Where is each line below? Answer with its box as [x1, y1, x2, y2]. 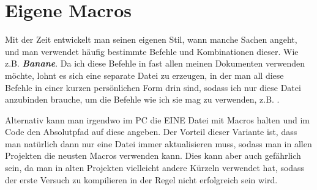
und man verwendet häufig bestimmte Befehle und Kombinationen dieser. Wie [5, 45, 299, 57]
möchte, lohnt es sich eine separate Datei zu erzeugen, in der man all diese [5, 68, 284, 81]
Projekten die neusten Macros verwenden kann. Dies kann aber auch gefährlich [5, 149, 301, 162]
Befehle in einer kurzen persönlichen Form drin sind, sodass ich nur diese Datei [5, 81, 301, 93]
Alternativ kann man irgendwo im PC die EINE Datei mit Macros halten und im [5, 113, 310, 126]
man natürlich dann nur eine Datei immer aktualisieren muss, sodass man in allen [5, 137, 312, 150]
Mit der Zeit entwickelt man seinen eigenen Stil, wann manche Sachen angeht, [5, 33, 297, 46]
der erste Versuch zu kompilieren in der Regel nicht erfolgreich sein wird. [5, 173, 278, 186]
